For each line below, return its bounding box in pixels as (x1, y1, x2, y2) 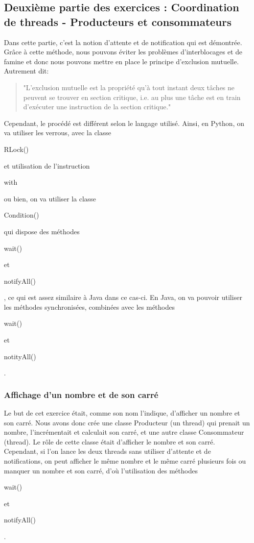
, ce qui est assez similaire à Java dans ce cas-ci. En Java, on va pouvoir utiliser (4, 292, 242, 302)
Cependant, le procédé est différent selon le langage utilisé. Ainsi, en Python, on (4, 118, 244, 128)
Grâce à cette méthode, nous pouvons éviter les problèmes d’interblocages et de (4, 47, 243, 57)
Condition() (4, 210, 39, 220)
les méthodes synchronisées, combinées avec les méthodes (4, 301, 175, 312)
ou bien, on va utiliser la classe (4, 193, 96, 203)
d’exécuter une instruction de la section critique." (23, 101, 171, 112)
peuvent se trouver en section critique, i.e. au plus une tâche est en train (23, 92, 241, 102)
